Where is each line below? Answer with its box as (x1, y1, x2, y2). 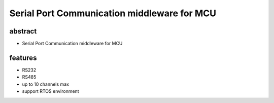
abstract (9, 27, 37, 36)
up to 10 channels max (22, 81, 70, 87)
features (9, 53, 37, 62)
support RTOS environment (22, 88, 79, 94)
